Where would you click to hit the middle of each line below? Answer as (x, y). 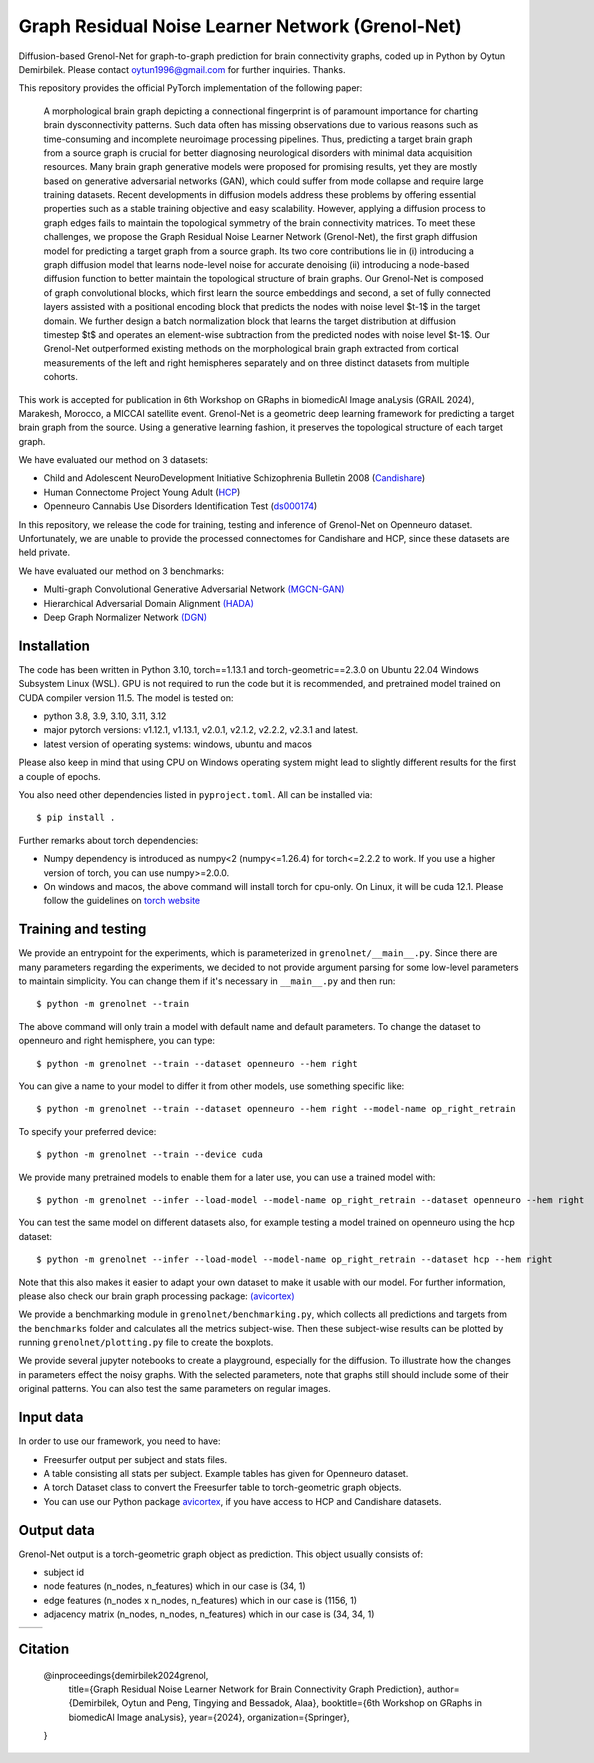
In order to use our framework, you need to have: (119, 1441)
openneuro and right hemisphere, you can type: (116, 1041)
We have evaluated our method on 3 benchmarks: (121, 571)
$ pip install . (76, 818)
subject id (64, 1572)
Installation (54, 645)
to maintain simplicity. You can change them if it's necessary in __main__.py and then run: (207, 981)
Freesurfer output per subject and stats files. (135, 1459)
